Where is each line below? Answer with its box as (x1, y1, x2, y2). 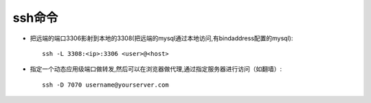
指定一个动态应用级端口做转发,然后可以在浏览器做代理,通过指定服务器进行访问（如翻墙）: (30, 65, 282, 73)
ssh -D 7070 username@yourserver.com (42, 80, 170, 89)
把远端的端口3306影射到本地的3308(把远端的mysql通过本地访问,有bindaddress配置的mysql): (30, 34, 293, 42)
